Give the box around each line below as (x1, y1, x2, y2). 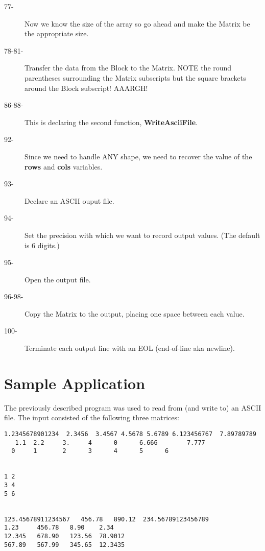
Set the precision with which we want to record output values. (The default (25, 229, 260, 240)
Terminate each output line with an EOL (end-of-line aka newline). (25, 343, 235, 353)
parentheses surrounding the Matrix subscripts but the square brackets (25, 72, 246, 83)
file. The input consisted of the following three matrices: (4, 412, 179, 423)
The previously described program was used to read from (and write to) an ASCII (4, 402, 261, 413)
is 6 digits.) (25, 239, 60, 250)
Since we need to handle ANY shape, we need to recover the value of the (25, 151, 252, 161)
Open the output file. (25, 274, 91, 284)
